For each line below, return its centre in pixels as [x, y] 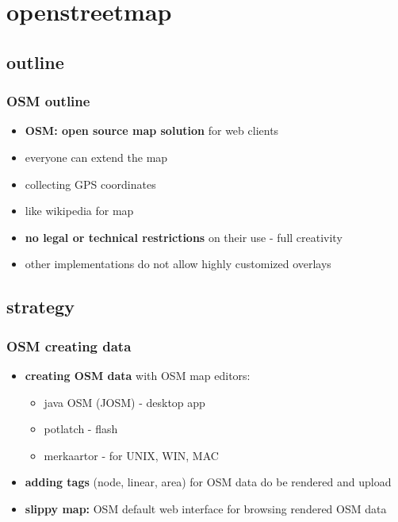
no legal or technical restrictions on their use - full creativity [184, 237]
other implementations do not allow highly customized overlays [178, 264]
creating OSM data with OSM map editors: [138, 375]
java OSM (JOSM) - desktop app [124, 402]
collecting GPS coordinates [90, 184]
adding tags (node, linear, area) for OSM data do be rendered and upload [208, 482]
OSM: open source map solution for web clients [152, 130]
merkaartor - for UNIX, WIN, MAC [131, 455]
